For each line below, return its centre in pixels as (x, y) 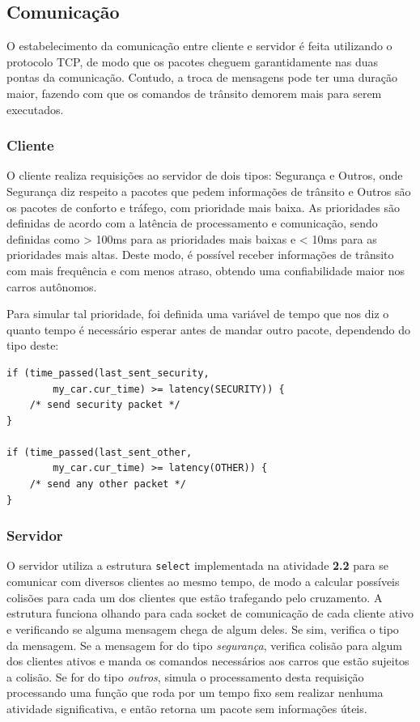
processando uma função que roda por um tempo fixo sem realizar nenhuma (195, 692)
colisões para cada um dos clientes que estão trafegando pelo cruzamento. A (195, 597)
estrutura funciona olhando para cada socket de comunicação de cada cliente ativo (210, 613)
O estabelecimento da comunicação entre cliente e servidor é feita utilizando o (199, 46)
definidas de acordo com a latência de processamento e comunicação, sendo (192, 223)
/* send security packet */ (105, 405)
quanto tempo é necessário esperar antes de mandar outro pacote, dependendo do (209, 329)
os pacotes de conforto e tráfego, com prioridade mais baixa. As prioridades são (204, 207)
